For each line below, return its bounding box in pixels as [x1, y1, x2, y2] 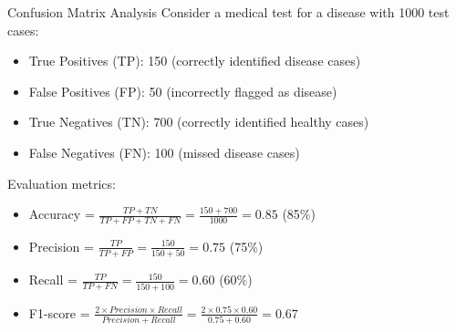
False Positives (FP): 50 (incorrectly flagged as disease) [28, 81, 337, 100]
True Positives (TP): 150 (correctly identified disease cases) [28, 51, 361, 70]
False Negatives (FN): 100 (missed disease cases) [28, 142, 300, 161]
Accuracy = [28, 204, 95, 223]
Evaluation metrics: [7, 173, 116, 192]
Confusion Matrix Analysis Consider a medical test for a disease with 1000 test [7, 3, 450, 21]
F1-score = [28, 303, 90, 322]
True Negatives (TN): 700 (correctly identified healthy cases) [28, 112, 369, 131]
